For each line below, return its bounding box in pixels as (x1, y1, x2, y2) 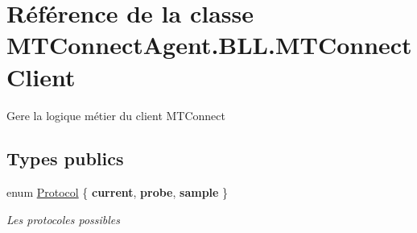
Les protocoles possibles (6, 210, 121, 227)
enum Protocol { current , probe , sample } (6, 184, 229, 201)
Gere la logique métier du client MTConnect (6, 106, 225, 123)
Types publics (6, 146, 124, 171)
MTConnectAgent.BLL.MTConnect (6, 28, 412, 61)
